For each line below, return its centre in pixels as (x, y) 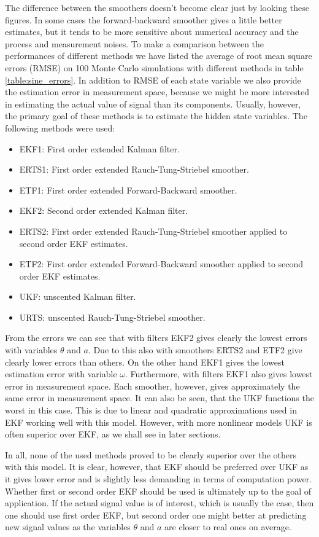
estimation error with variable (61, 374)
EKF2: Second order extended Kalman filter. (104, 210)
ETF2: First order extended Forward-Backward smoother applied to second (161, 264)
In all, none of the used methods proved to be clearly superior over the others (151, 454)
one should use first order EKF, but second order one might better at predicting (156, 515)
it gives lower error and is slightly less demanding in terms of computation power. (159, 479)
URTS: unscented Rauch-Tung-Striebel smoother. (112, 317)
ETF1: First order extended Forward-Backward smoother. (128, 190)
